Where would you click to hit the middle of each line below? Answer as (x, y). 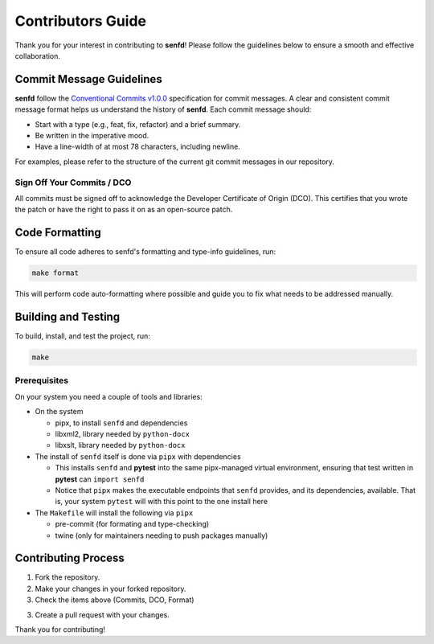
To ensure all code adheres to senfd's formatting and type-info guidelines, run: (145, 252)
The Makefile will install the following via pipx (114, 513)
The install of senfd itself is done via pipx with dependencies (138, 456)
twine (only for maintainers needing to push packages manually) (162, 535)
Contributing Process (70, 558)
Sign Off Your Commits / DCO (73, 183)
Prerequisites (41, 380)
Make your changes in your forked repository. (111, 589)
